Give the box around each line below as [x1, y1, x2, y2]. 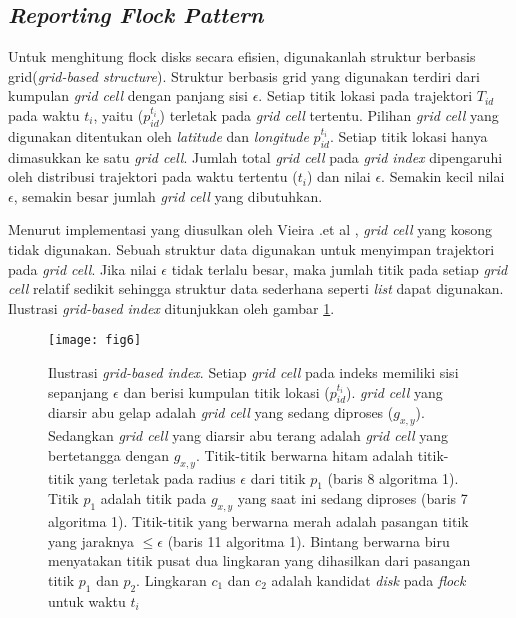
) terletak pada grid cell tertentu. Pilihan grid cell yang [159, 104, 499, 125]
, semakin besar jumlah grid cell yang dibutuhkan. [13, 185, 323, 206]
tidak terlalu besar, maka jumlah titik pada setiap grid [171, 258, 508, 279]
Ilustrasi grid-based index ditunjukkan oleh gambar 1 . [8, 297, 335, 318]
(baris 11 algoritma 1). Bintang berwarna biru [167, 530, 450, 551]
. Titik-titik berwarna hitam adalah [195, 444, 414, 465]
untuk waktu [48, 590, 126, 611]
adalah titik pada [100, 488, 207, 509]
